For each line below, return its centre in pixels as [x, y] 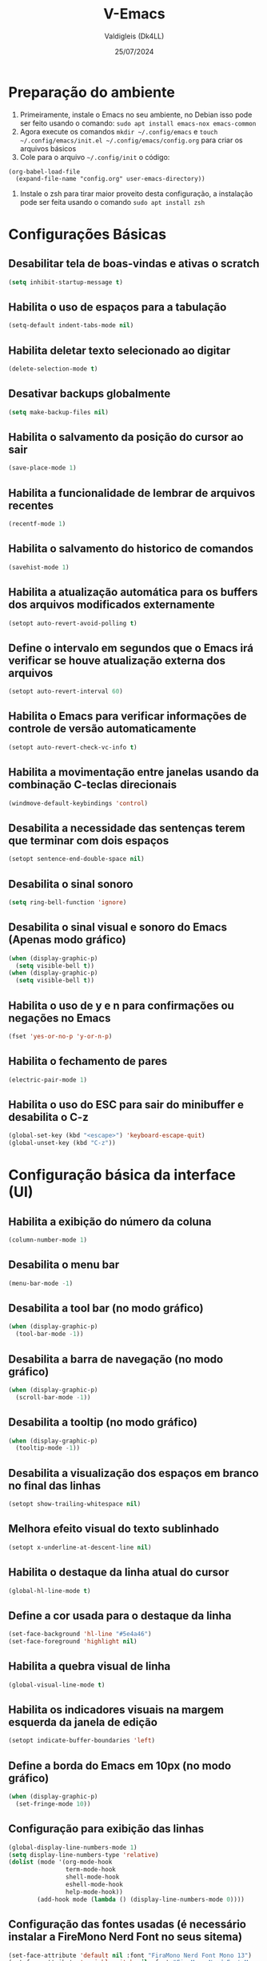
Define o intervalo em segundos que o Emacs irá [131, 648]
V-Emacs [134, 14]
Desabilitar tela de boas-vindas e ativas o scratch [134, 264]
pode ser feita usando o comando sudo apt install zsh [112, 202]
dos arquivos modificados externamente [112, 605]
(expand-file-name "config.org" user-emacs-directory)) [110, 178]
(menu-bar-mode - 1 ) [41, 1283]
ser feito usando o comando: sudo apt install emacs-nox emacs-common [138, 123]
